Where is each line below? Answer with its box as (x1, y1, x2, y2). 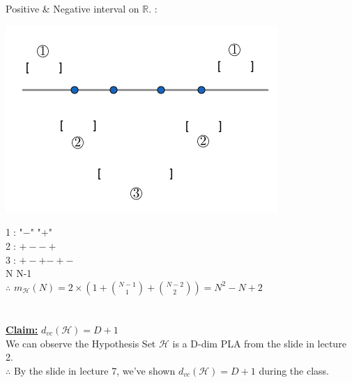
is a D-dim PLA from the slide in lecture (172, 336, 346, 350)
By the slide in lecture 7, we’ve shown (13, 363, 176, 377)
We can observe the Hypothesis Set (6, 336, 156, 350)
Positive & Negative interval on (6, 1, 139, 16)
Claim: (6, 322, 38, 336)
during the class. (259, 363, 329, 377)
